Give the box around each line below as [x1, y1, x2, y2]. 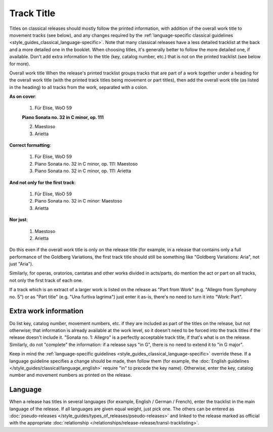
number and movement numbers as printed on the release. [9, 372, 132, 378]
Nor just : [9, 217, 28, 223]
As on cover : [9, 94, 36, 100]
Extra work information [9, 307, 83, 316]
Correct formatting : [9, 142, 52, 148]
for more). [9, 61, 30, 67]
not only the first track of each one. [9, 277, 83, 283]
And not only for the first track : [9, 179, 76, 185]
